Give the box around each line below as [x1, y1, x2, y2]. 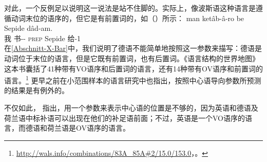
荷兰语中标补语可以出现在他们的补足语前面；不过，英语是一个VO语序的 [4, 112, 245, 123]
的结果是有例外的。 [4, 85, 69, 96]
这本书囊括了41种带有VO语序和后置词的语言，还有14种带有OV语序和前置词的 [4, 63, 263, 74]
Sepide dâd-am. [4, 23, 53, 33]
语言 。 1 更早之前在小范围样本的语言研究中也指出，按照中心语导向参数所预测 [4, 74, 261, 85]
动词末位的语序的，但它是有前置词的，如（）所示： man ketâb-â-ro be [11, 12, 244, 23]
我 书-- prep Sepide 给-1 [4, 32, 81, 43]
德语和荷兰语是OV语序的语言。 [25, 122, 130, 133]
